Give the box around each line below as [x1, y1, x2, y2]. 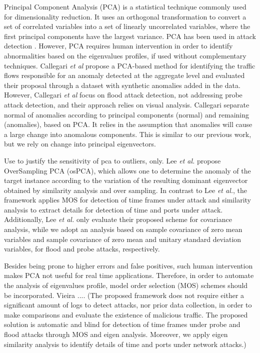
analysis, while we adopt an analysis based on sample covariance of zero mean [4, 224, 242, 234]
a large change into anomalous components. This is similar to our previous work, [4, 128, 251, 139]
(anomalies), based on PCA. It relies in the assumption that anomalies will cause [4, 119, 252, 129]
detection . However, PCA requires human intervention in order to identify [4, 40, 233, 51]
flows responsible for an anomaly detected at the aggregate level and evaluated [4, 70, 245, 80]
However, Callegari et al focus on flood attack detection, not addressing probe [4, 89, 242, 100]
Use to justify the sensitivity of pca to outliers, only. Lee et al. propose [4, 155, 221, 165]
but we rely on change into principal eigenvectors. [4, 138, 156, 149]
